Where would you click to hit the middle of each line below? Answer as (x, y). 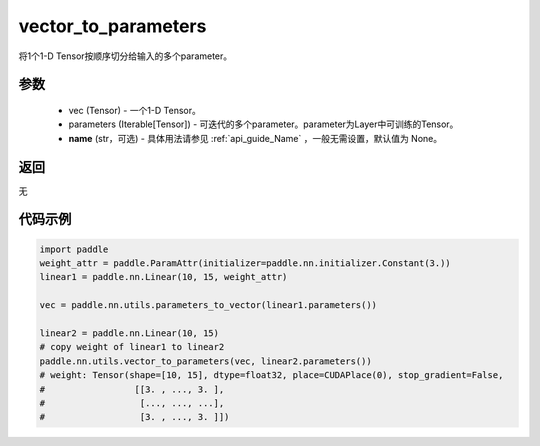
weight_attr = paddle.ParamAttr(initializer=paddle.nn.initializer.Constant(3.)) (245, 263)
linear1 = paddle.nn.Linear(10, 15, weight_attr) (163, 277)
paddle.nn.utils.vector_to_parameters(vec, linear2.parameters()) (205, 361)
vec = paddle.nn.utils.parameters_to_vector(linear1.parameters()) (208, 305)
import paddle (74, 249)
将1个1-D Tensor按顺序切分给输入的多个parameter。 (125, 56)
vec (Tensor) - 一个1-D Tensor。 (135, 110)
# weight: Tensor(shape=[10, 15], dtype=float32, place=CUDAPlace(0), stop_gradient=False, (271, 375)
